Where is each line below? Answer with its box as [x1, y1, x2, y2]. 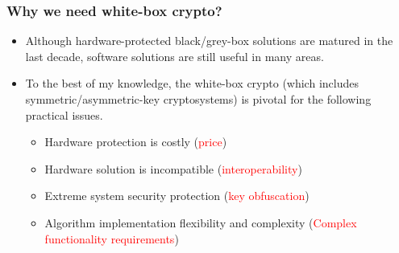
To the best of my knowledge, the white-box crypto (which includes [25, 75, 359, 92]
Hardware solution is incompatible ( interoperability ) [44, 160, 302, 177]
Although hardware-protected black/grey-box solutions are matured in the [25, 32, 393, 49]
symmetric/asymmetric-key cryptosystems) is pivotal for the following [25, 91, 372, 107]
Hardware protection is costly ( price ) [44, 133, 227, 150]
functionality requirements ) [44, 230, 179, 247]
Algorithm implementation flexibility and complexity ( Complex [44, 214, 357, 231]
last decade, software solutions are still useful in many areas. [25, 47, 324, 64]
